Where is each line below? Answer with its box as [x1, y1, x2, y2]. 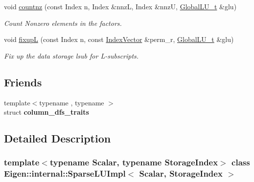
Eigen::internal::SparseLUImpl [4, 167, 126, 180]
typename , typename [39, 97, 104, 107]
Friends [4, 74, 42, 89]
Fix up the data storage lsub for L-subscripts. [4, 50, 139, 61]
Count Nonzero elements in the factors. [4, 18, 122, 28]
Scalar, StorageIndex [139, 167, 223, 180]
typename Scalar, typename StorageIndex [49, 156, 218, 168]
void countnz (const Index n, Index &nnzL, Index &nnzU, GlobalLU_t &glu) [4, 1, 237, 11]
